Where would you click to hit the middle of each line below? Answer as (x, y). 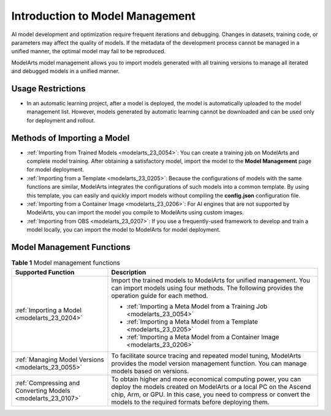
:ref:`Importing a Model (48, 310)
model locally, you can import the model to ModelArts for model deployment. (124, 230)
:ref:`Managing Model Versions (59, 360)
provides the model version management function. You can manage (209, 363)
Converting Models (43, 390)
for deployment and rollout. (61, 120)
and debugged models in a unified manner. (66, 71)
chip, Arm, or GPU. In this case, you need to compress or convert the (211, 394)
